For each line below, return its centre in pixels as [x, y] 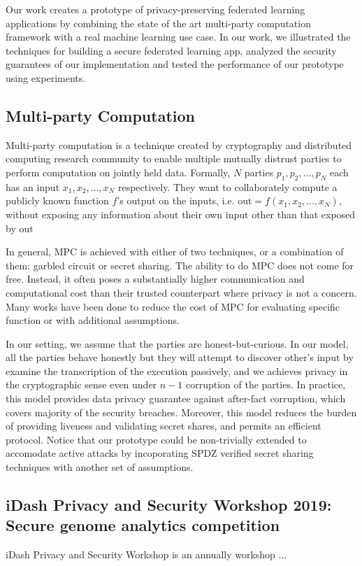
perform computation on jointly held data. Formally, [118, 172]
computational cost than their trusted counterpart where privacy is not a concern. [181, 292]
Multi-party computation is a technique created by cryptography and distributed [179, 144]
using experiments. [46, 77]
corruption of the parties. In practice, [266, 384]
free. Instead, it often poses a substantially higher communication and [155, 279]
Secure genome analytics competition [143, 525]
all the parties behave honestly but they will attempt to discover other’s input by [180, 357]
